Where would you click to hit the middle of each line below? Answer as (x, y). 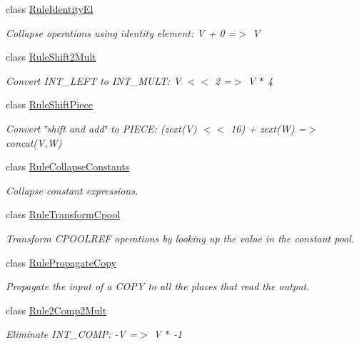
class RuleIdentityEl (50, 9)
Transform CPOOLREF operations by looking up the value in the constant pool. (180, 238)
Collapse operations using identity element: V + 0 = (121, 32)
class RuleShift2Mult (51, 57)
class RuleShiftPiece (49, 104)
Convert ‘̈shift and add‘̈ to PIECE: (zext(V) (101, 128)
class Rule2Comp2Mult (56, 310)
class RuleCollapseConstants (68, 166)
